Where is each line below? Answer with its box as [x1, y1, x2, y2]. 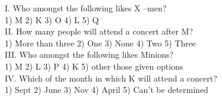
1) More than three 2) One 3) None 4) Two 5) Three [5, 36, 196, 49]
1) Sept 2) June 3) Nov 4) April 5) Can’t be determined [5, 83, 208, 96]
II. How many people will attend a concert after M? [5, 25, 194, 37]
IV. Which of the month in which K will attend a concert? [5, 71, 217, 84]
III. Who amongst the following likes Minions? [5, 48, 174, 61]
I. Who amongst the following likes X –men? [5, 2, 167, 14]
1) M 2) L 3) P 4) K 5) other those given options [5, 60, 183, 72]
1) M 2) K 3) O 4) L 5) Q [5, 13, 99, 26]
